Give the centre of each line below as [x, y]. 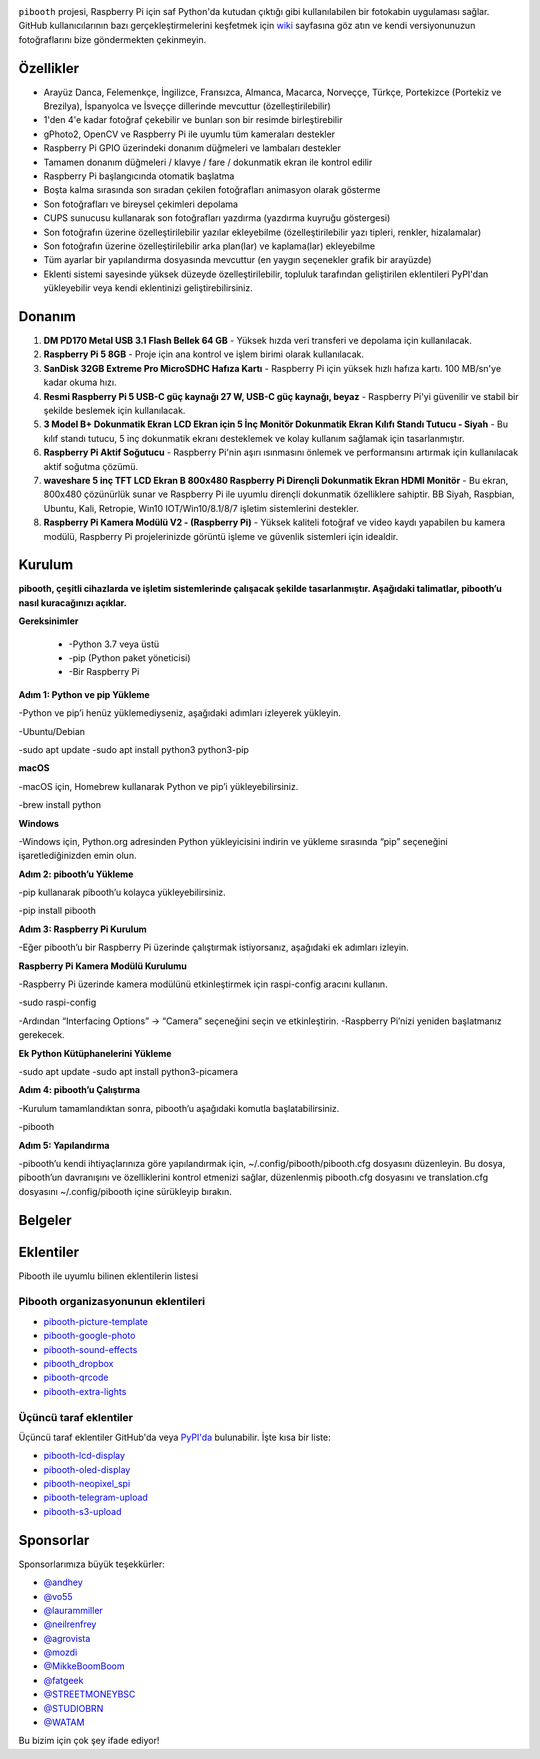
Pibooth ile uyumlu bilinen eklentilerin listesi [108, 1276]
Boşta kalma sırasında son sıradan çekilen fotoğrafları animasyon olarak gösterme [212, 190]
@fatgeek [63, 1680]
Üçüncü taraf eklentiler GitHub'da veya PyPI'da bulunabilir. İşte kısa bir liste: [174, 1437]
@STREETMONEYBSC [89, 1694]
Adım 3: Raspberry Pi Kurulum [82, 929]
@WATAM [64, 1722]
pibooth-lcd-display [84, 1456]
